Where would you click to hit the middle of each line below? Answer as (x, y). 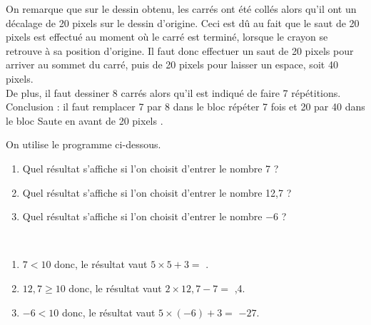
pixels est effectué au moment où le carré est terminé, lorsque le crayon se (167, 37)
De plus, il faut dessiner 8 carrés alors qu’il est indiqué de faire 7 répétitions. (173, 92)
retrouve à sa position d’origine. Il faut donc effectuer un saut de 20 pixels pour (180, 50)
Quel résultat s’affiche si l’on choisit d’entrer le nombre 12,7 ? (157, 192)
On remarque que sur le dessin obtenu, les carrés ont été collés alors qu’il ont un (181, 9)
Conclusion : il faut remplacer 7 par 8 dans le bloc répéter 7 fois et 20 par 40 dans (185, 107)
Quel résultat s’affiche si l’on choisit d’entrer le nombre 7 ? (151, 168)
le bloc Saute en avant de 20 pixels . (85, 120)
